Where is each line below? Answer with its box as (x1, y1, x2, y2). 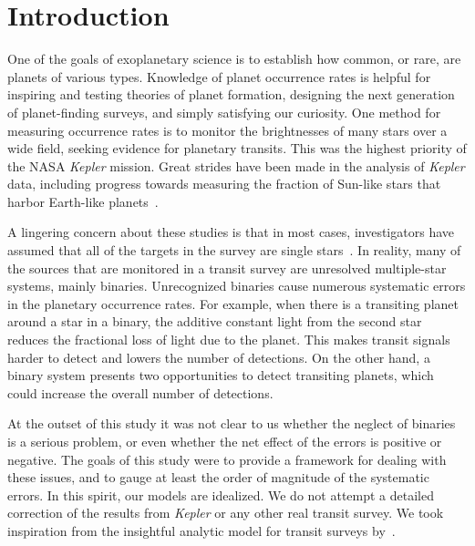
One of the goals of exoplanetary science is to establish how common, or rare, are (7, 49, 461, 68)
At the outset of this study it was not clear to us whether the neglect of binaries (7, 414, 456, 433)
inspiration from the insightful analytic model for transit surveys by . (7, 520, 396, 540)
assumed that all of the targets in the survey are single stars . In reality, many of (7, 241, 461, 260)
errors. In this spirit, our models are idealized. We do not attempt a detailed (7, 485, 434, 504)
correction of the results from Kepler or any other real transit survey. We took (7, 503, 444, 522)
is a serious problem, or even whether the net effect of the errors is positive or (7, 432, 442, 450)
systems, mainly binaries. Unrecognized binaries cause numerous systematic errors (7, 276, 466, 295)
